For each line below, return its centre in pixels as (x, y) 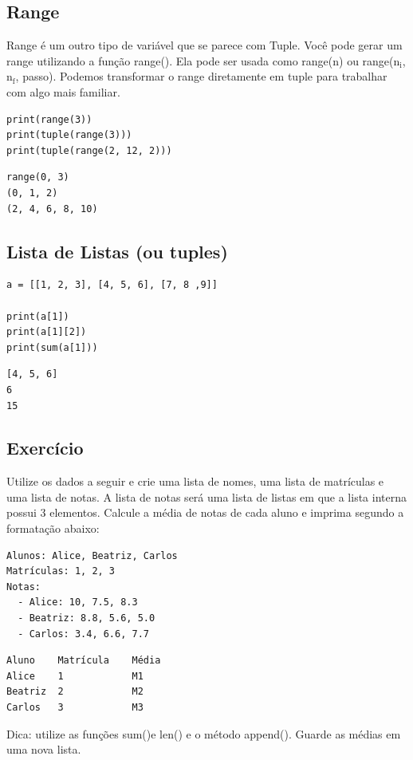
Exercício (45, 448)
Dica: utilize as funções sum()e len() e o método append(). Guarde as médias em (204, 733)
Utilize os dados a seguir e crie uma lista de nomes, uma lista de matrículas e (195, 481)
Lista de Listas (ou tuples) (117, 251)
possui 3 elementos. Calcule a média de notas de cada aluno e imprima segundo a (205, 512)
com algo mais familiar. (63, 91)
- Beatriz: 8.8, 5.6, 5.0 (87, 618)
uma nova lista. (44, 749)
